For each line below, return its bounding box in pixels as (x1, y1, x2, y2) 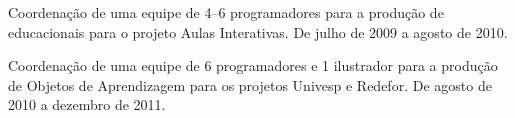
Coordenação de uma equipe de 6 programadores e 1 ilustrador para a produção (8, 55, 498, 76)
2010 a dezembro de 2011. (8, 94, 166, 115)
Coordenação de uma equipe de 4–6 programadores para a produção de (8, 2, 444, 22)
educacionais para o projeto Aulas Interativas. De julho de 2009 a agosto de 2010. (8, 21, 508, 42)
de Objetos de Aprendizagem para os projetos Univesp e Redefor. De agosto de (8, 74, 492, 95)
